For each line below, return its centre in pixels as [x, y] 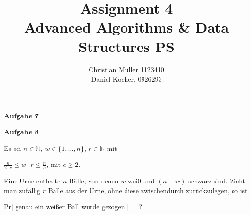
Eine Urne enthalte [32, 181]
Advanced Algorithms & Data [126, 27]
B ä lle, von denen [94, 181]
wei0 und [141, 181]
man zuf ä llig [22, 190]
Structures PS [126, 46]
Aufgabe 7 [21, 115]
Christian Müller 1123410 [126, 69]
